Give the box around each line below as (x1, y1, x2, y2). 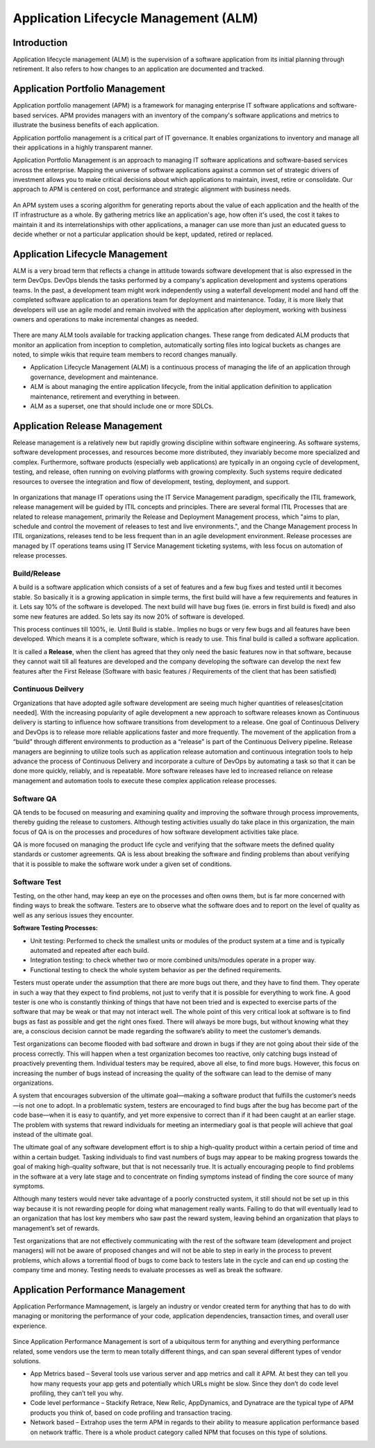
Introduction (12, 37, 68, 49)
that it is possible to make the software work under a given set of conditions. (12, 860, 232, 868)
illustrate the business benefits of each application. (12, 121, 159, 129)
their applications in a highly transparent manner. (12, 143, 153, 151)
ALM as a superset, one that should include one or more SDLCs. (30, 402, 214, 410)
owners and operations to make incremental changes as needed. (12, 315, 199, 323)
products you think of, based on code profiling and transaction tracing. (30, 1408, 233, 1417)
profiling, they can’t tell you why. (30, 1389, 124, 1397)
